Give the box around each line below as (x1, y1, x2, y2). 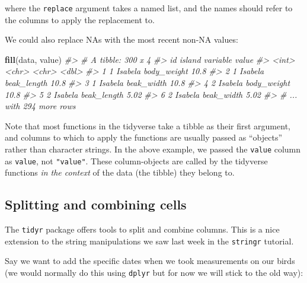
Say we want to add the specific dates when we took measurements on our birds (5, 255, 295, 267)
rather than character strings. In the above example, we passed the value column (5, 143, 301, 155)
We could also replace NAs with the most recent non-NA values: (5, 33, 238, 46)
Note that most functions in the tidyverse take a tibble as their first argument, (5, 119, 290, 132)
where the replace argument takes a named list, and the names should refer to (5, 2, 293, 14)
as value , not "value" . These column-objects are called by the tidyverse (5, 154, 268, 167)
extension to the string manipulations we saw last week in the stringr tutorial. (5, 234, 294, 247)
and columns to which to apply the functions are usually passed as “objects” (5, 131, 283, 144)
